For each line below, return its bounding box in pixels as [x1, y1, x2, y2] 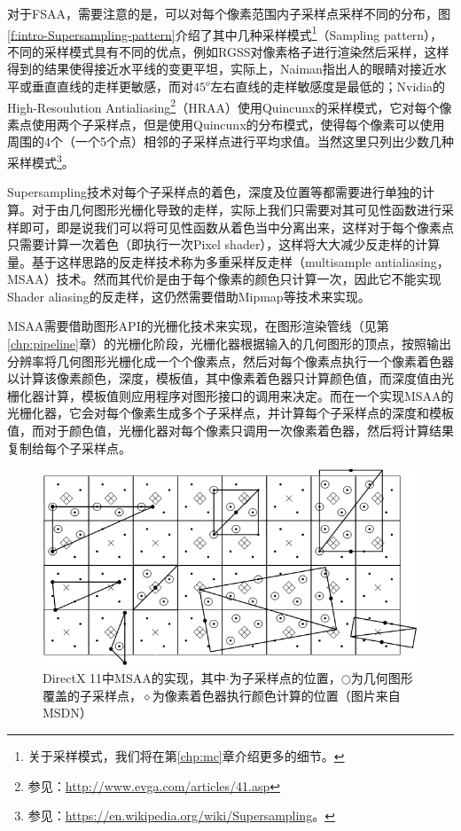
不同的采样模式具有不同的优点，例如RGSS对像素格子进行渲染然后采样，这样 [7, 42, 449, 60]
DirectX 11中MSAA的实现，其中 [43, 669, 226, 687]
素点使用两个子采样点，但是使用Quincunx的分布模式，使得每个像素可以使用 [7, 114, 445, 133]
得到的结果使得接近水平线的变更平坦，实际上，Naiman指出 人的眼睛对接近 [7, 59, 434, 78]
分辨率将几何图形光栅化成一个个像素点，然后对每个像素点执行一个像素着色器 [7, 351, 454, 370]
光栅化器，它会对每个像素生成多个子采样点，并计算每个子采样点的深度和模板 [7, 404, 454, 422]
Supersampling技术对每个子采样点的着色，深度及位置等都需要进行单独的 [7, 183, 422, 201]
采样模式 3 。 [7, 151, 74, 171]
